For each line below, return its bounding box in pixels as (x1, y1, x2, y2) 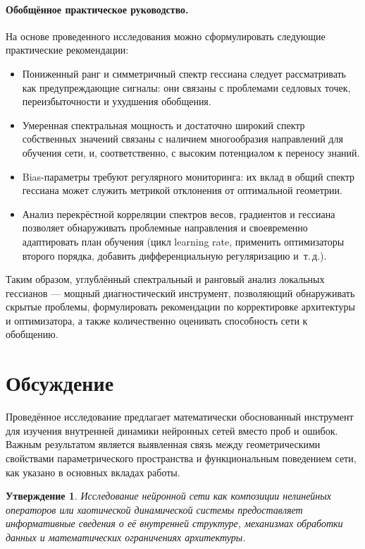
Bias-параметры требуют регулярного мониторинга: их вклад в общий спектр (22, 169, 355, 183)
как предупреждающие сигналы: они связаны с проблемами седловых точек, (22, 80, 351, 95)
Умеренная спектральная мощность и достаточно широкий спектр (22, 117, 305, 132)
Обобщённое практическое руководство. (6, 1, 189, 16)
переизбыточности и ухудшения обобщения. (22, 94, 211, 109)
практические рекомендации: (6, 42, 129, 57)
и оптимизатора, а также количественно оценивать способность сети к (6, 313, 308, 327)
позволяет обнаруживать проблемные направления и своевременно (22, 220, 308, 235)
